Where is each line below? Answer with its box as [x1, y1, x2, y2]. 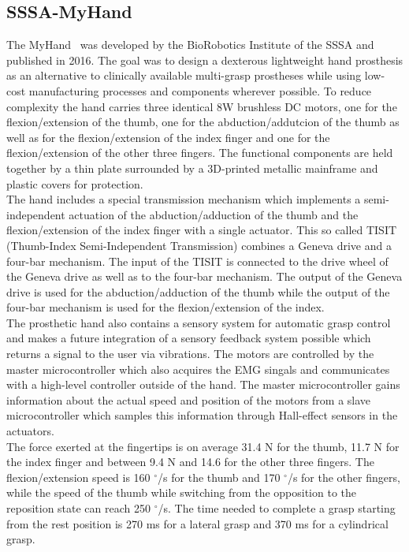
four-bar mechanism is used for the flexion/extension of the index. [6, 299, 325, 315]
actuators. [6, 423, 54, 439]
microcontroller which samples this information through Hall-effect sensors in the [6, 407, 398, 423]
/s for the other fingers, [287, 468, 400, 485]
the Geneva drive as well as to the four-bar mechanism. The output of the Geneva [6, 268, 403, 285]
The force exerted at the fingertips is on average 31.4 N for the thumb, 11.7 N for [6, 438, 400, 454]
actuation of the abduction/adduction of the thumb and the [69, 206, 359, 222]
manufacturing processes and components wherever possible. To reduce [28, 82, 372, 99]
